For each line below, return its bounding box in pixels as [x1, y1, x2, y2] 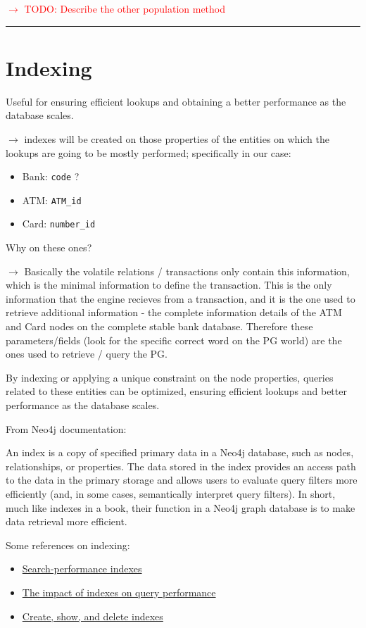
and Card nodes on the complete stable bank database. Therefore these [6, 319, 313, 334]
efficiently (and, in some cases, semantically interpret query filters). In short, [6, 486, 336, 501]
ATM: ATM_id [22, 192, 82, 207]
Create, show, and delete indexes [22, 608, 163, 623]
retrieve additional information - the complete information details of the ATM [6, 305, 342, 320]
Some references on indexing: [6, 537, 130, 552]
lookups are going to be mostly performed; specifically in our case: [6, 145, 291, 160]
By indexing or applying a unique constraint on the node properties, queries [6, 370, 334, 384]
